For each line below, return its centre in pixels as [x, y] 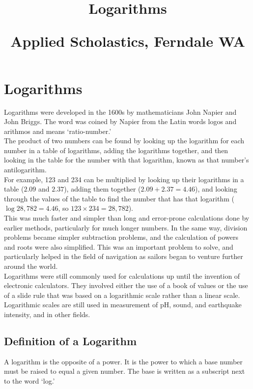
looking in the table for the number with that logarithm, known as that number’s [126, 160]
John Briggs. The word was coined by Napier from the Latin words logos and [120, 121]
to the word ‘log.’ [29, 380]
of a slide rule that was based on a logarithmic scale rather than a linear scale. [122, 295]
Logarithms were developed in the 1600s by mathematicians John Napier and [120, 112]
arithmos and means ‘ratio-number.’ [58, 131]
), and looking [216, 189]
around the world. [31, 266]
